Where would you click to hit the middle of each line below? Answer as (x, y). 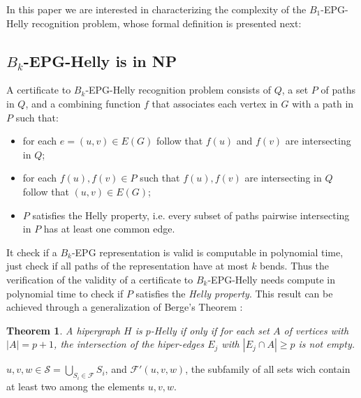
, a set (295, 90)
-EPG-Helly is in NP (100, 60)
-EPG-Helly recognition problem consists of (178, 90)
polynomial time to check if (65, 293)
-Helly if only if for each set (210, 330)
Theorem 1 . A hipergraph (64, 330)
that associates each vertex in (215, 103)
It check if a (32, 252)
